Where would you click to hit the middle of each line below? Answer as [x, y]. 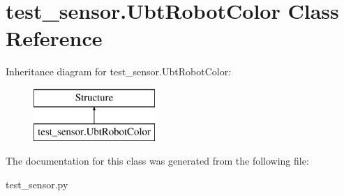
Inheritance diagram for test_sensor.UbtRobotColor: [119, 71]
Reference [54, 38]
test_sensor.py [37, 184]
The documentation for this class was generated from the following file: [157, 161]
